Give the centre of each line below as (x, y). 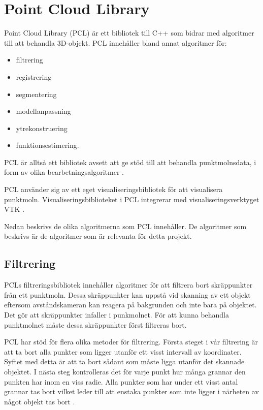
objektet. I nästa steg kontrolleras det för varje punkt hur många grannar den (125, 371)
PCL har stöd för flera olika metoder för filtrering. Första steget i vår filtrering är (131, 342)
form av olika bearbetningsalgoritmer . (64, 172)
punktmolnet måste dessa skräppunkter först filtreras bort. (95, 324)
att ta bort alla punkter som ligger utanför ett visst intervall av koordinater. (123, 351)
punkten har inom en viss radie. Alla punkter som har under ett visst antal (121, 381)
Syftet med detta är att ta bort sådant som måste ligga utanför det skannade (124, 361)
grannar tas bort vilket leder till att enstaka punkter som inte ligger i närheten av (131, 391)
